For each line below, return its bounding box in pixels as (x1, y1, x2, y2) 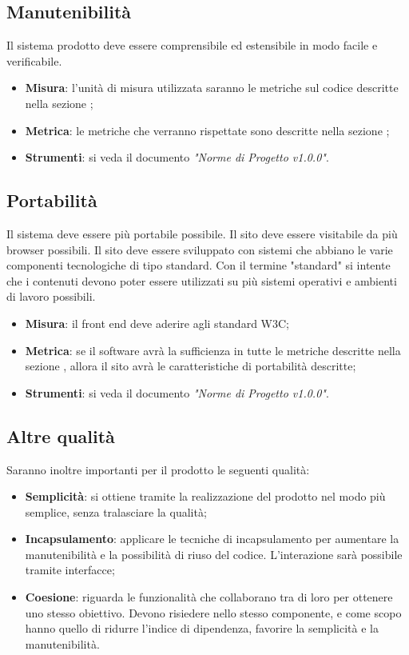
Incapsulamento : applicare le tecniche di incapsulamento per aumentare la (25, 530, 399, 547)
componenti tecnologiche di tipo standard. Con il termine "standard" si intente (6, 257, 391, 274)
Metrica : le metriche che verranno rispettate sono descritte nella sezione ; (25, 122, 390, 138)
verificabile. (6, 52, 62, 69)
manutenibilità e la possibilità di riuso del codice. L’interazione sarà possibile (25, 545, 403, 562)
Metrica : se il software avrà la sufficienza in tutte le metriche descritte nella (25, 341, 401, 358)
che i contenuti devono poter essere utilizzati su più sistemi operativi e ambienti (6, 272, 397, 289)
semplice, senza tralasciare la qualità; (25, 503, 207, 520)
